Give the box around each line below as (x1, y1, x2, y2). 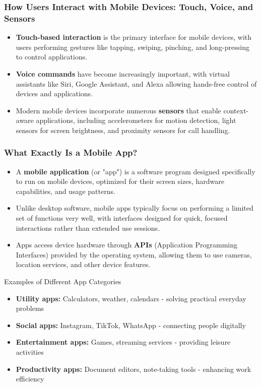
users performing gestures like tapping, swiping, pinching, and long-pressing (16, 41, 249, 52)
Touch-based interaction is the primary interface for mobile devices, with (16, 32, 251, 42)
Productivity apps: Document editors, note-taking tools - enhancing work (16, 363, 251, 374)
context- (223, 105, 249, 115)
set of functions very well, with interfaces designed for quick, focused (16, 213, 228, 223)
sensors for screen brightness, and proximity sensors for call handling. (16, 124, 230, 135)
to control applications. (16, 51, 88, 62)
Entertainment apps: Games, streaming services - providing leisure (16, 337, 231, 347)
